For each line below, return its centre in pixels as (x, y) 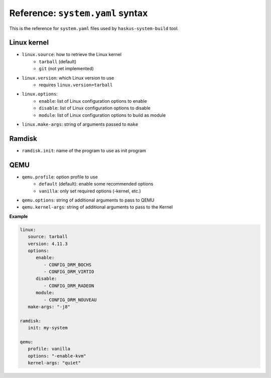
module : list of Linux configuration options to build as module (102, 115)
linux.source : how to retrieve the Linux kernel (72, 55)
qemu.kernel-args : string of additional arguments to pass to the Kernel (97, 207)
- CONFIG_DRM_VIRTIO (69, 272)
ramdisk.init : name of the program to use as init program (84, 150)
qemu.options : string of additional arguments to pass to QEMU (88, 200)
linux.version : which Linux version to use (68, 78)
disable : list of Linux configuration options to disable (95, 108)
